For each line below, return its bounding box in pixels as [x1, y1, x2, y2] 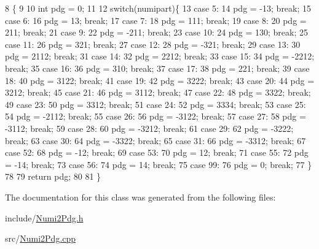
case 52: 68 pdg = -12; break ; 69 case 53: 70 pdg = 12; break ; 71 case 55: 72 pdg [5, 146, 309, 159]
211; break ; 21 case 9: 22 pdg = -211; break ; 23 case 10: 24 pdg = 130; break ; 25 [5, 26, 309, 39]
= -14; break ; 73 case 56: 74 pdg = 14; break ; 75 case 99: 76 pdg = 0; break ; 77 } [5, 158, 312, 170]
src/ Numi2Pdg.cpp [5, 232, 76, 245]
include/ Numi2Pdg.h [5, 211, 84, 224]
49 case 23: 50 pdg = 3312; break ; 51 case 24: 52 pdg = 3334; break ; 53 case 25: [5, 98, 306, 110]
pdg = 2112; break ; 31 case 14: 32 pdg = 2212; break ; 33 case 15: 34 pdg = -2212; [5, 50, 315, 63]
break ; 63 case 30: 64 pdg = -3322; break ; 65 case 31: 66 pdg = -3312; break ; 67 [5, 134, 306, 147]
